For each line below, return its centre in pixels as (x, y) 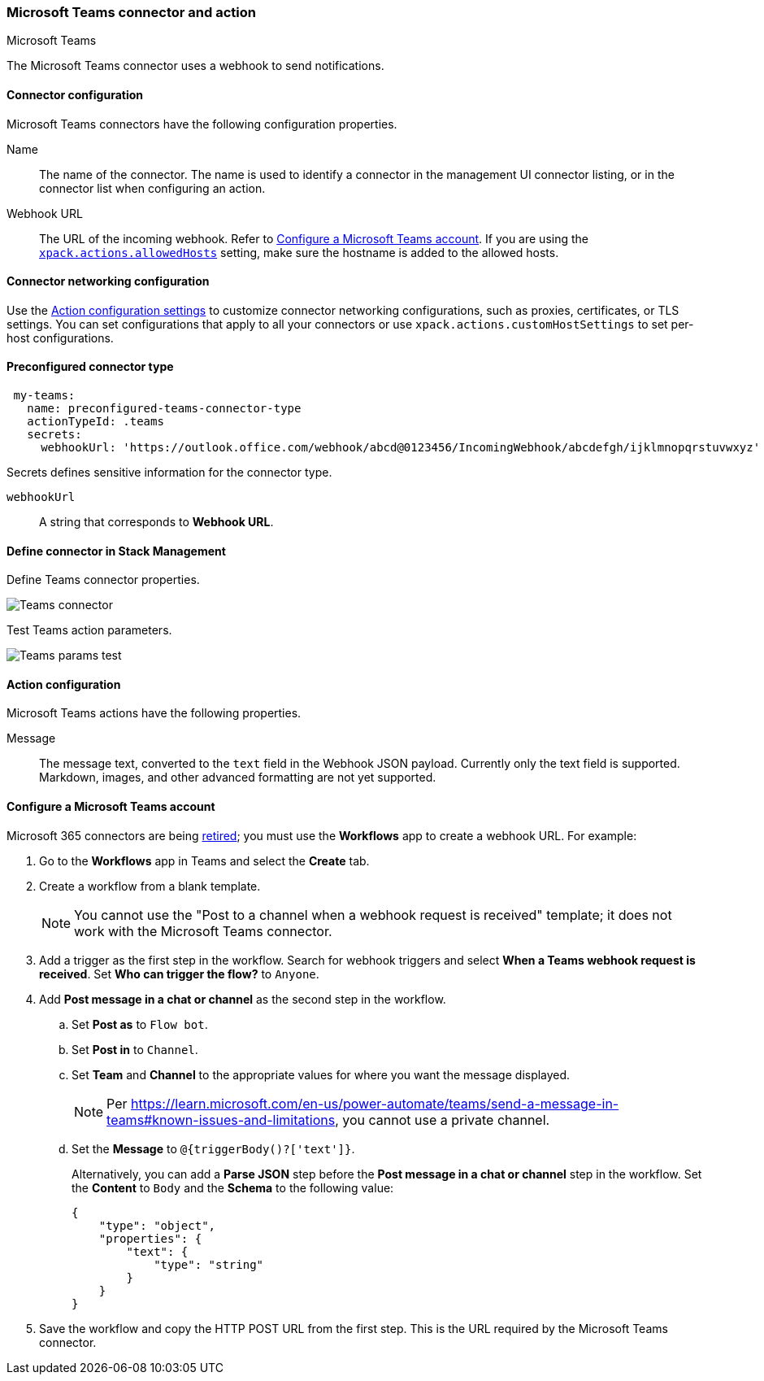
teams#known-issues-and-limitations (221, 1120)
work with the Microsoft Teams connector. (203, 931)
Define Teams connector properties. (103, 580)
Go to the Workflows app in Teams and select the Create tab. (204, 860)
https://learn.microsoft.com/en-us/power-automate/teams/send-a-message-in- (375, 1103)
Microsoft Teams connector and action (131, 12)
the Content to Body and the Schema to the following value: (233, 1187)
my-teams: (44, 396)
